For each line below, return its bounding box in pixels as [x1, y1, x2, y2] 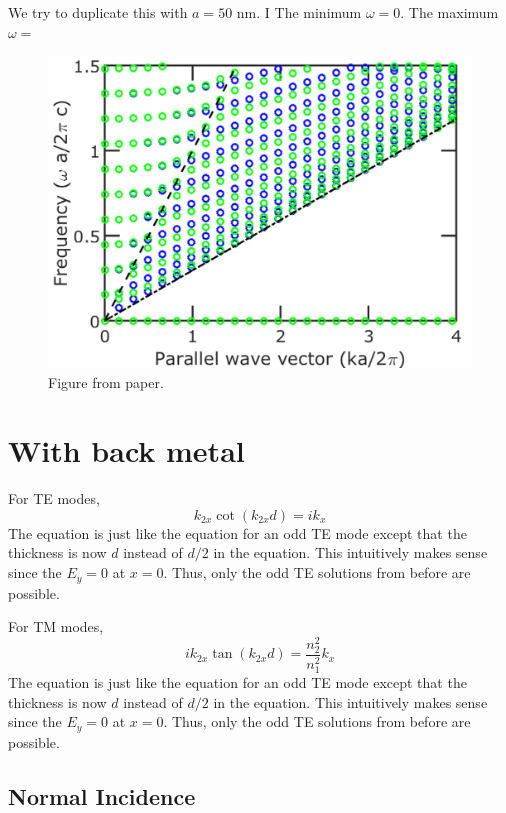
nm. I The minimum [236, 2, 362, 22]
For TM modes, [8, 616, 104, 637]
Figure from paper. [48, 371, 164, 392]
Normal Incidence [8, 780, 196, 811]
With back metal [8, 430, 245, 471]
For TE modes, [8, 488, 100, 509]
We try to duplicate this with [8, 2, 188, 22]
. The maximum [400, 2, 499, 22]
